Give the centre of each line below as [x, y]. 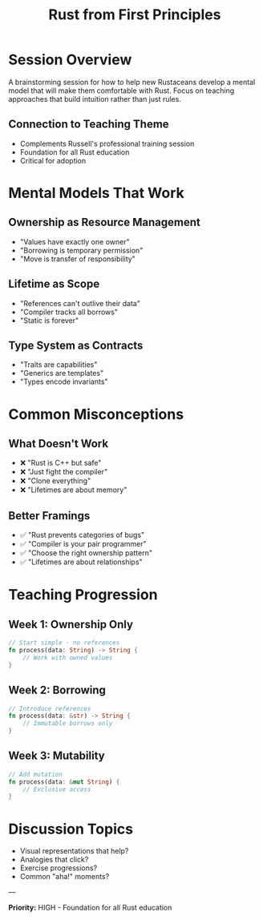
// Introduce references [50, 708]
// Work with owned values [68, 658]
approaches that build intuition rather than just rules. [95, 99]
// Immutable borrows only [68, 724]
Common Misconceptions [96, 414]
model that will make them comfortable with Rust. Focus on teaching [121, 91]
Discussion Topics [71, 829]
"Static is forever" [49, 320]
